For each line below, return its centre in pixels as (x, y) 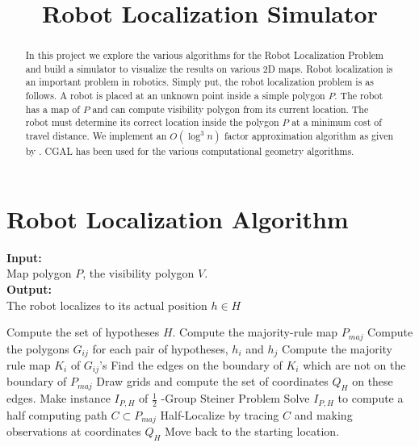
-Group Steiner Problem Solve (235, 398)
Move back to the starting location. (252, 431)
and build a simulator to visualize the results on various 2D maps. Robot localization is (209, 68)
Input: (24, 257)
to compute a (371, 398)
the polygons (38, 348)
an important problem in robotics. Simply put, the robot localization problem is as (199, 82)
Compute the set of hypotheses (83, 332)
